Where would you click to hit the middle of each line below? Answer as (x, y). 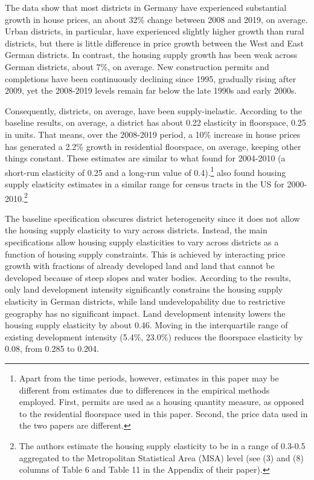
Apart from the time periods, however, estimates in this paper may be (149, 378)
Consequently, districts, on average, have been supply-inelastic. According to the (154, 110)
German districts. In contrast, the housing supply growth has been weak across (151, 55)
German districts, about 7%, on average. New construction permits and (137, 66)
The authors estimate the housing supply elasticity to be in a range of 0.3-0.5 (162, 445)
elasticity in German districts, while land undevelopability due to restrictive (145, 301)
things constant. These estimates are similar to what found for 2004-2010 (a (145, 158)
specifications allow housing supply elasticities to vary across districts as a (142, 242)
